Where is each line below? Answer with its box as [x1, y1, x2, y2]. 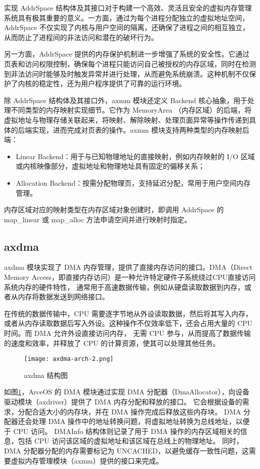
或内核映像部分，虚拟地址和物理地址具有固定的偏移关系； [15, 161, 205, 171]
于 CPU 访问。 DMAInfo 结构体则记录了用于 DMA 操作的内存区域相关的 [4, 425, 240, 436]
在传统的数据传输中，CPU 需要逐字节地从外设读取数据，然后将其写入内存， [4, 308, 252, 318]
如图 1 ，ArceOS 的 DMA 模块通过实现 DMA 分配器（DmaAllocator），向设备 [4, 386, 249, 397]
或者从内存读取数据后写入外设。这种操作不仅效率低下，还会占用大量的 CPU [4, 318, 252, 328]
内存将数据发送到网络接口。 [17, 291, 109, 302]
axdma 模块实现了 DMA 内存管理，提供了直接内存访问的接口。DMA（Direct [4, 262, 252, 272]
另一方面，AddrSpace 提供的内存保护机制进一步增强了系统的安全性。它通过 [4, 49, 249, 59]
